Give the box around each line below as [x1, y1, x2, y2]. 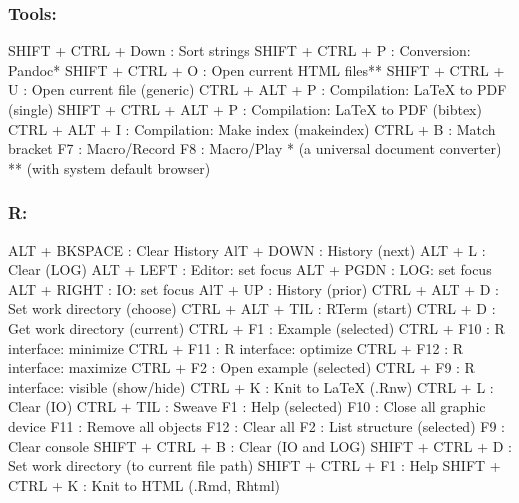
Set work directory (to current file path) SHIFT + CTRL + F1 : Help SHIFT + [8, 455, 501, 476]
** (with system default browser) [8, 157, 211, 178]
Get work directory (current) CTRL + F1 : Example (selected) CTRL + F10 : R [8, 317, 505, 338]
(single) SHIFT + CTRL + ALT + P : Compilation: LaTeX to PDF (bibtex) [8, 99, 482, 119]
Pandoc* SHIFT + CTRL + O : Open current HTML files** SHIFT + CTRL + [8, 59, 505, 80]
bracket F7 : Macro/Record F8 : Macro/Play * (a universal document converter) [8, 138, 502, 159]
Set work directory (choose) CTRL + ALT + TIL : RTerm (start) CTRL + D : [8, 298, 496, 319]
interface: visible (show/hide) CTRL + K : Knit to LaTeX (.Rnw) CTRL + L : [8, 376, 494, 397]
